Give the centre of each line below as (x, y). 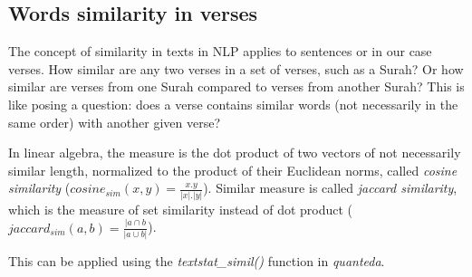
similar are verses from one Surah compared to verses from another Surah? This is (236, 86)
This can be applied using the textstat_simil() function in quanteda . (197, 260)
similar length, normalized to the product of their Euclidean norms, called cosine (233, 170)
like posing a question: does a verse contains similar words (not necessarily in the (233, 104)
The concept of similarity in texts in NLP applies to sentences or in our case (220, 51)
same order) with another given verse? (115, 122)
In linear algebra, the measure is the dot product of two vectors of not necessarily (235, 153)
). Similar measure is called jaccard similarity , (330, 188)
